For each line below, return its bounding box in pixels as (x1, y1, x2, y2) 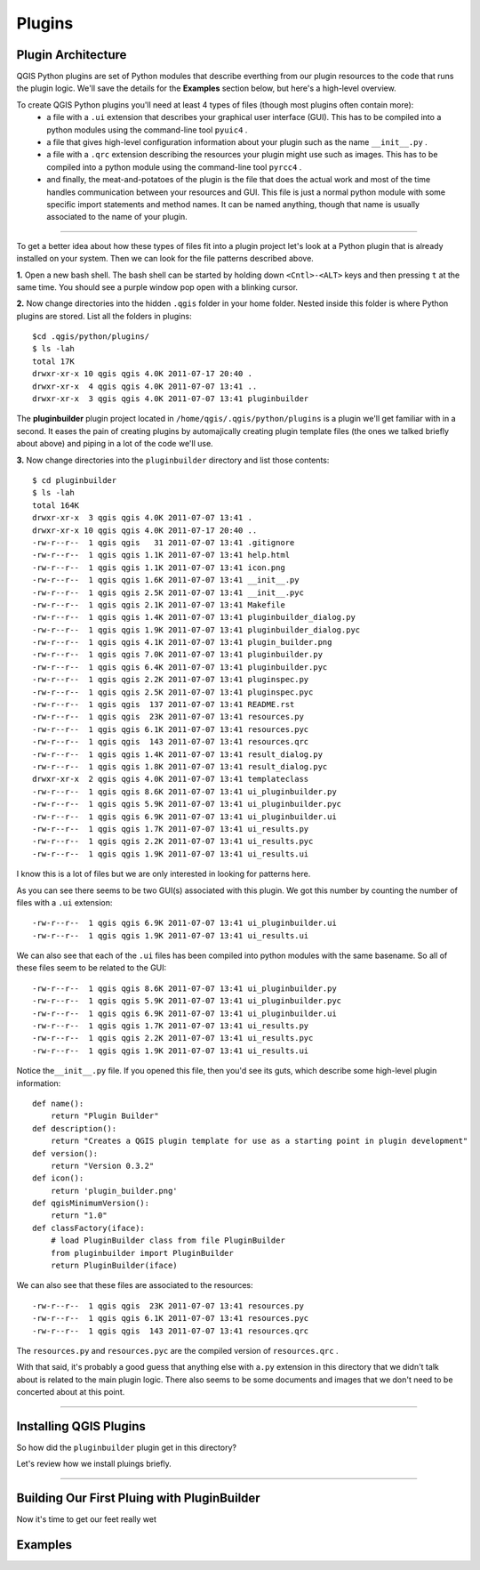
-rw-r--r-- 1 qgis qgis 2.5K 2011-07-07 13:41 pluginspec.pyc (32, 687, 314, 697)
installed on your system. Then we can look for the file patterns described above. (16, 254, 315, 264)
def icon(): (32, 1173, 84, 1183)
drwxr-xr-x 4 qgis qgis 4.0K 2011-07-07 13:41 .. (32, 381, 258, 391)
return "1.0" (50, 1211, 108, 1220)
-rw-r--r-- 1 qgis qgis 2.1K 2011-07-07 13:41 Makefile (32, 600, 286, 609)
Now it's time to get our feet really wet (16, 1514, 157, 1525)
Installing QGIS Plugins (16, 1419, 146, 1434)
